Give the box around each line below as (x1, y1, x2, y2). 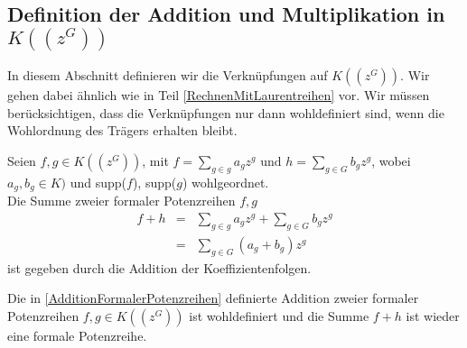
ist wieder (406, 306, 460, 325)
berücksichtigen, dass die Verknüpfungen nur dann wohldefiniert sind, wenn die (7, 103, 444, 122)
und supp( (70, 172, 127, 191)
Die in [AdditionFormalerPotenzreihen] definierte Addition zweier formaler (7, 288, 419, 307)
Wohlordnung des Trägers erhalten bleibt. (7, 121, 238, 140)
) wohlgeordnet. (182, 172, 269, 191)
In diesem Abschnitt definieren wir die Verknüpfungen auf (7, 66, 328, 85)
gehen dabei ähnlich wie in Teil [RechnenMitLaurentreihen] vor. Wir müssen (7, 86, 430, 105)
